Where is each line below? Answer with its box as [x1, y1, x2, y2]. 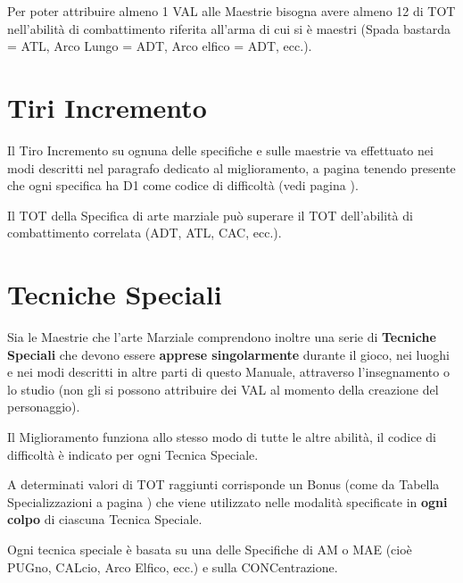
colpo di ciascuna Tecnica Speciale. [7, 510, 203, 529]
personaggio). [7, 397, 80, 416]
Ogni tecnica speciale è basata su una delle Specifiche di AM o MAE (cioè [7, 539, 412, 558]
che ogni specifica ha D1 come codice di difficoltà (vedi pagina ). [7, 176, 359, 195]
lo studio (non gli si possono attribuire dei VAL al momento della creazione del [7, 379, 439, 398]
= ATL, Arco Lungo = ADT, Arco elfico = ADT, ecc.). [7, 37, 312, 55]
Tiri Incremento [7, 88, 207, 125]
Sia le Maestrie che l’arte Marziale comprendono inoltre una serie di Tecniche [7, 328, 436, 346]
